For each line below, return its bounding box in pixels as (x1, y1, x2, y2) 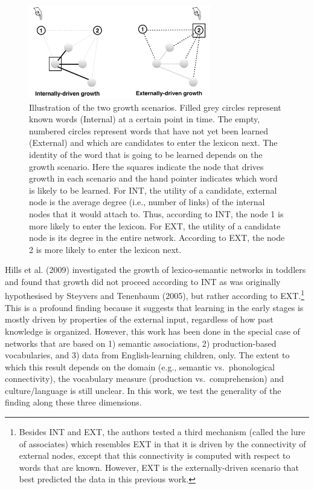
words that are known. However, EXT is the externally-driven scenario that (19, 461, 299, 473)
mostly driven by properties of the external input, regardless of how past (5, 313, 274, 326)
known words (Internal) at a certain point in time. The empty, (29, 113, 260, 125)
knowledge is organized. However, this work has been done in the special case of (5, 324, 300, 337)
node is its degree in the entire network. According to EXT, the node (29, 231, 285, 244)
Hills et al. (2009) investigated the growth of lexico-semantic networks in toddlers (5, 263, 306, 276)
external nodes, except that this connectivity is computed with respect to (19, 449, 290, 462)
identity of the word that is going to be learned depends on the (29, 148, 263, 160)
